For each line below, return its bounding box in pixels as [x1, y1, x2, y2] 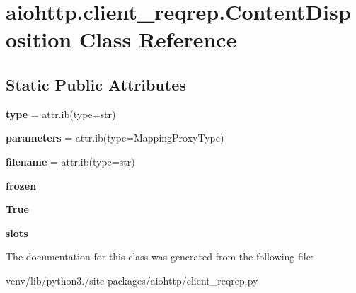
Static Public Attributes [6, 73, 186, 95]
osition [6, 25, 72, 54]
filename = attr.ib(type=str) [6, 154, 135, 168]
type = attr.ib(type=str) [6, 106, 116, 121]
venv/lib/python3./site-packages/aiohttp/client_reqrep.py [6, 272, 258, 287]
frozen [6, 178, 37, 193]
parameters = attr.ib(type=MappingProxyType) [6, 130, 224, 145]
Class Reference [79, 25, 237, 54]
